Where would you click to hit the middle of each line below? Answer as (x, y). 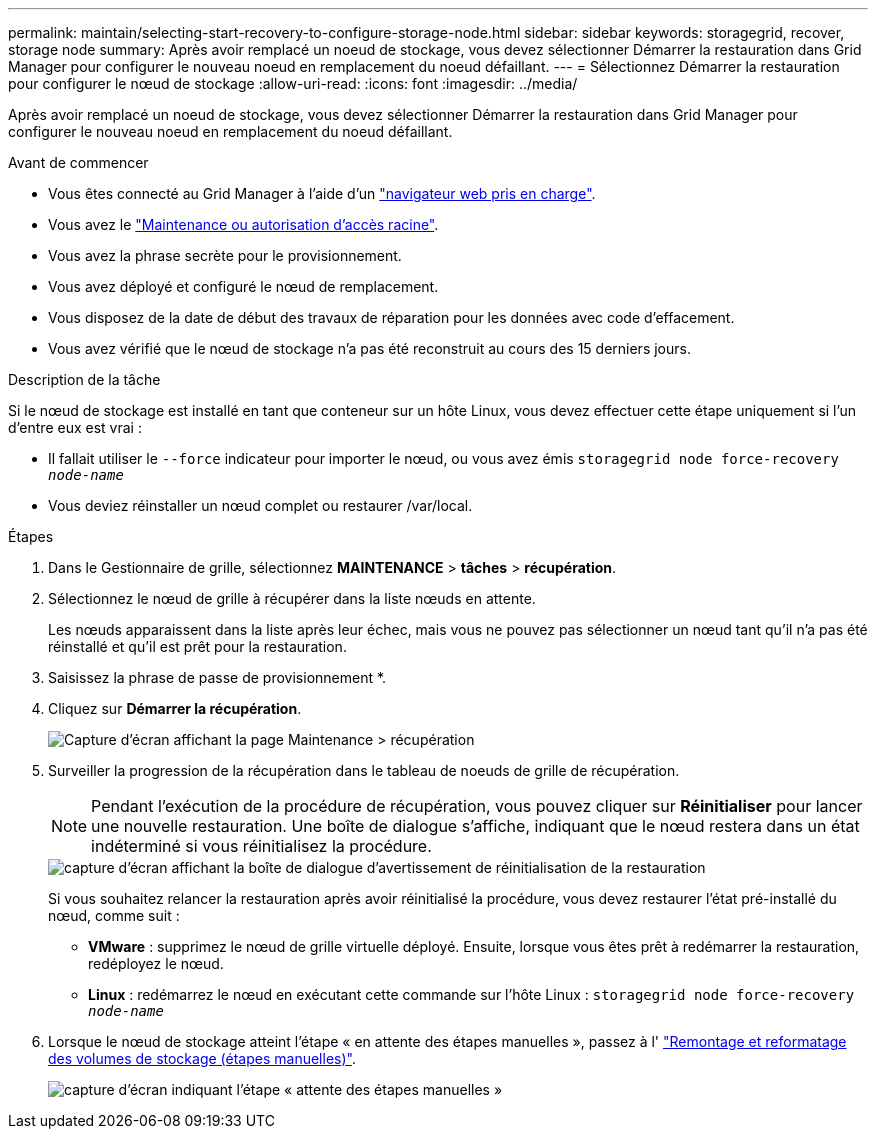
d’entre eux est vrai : (75, 427)
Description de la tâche (84, 379)
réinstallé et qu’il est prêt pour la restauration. (197, 646)
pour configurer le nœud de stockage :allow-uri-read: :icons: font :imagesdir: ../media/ (293, 83)
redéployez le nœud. (156, 963)
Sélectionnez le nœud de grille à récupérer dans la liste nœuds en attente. (292, 598)
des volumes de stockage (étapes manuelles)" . (202, 1058)
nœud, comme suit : (114, 915)
